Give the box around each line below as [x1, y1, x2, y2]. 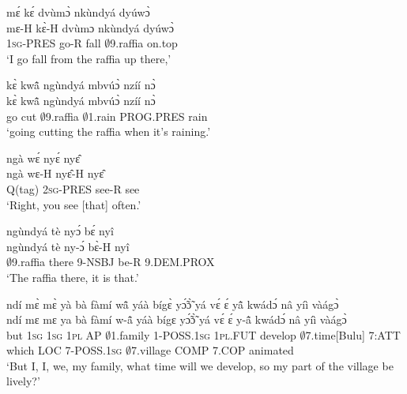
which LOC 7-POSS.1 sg [6, 342, 122, 358]
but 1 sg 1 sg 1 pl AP [6, 326, 102, 343]
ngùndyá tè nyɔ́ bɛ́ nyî [6, 223, 114, 239]
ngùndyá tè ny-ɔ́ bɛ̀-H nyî [6, 238, 130, 254]
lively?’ [6, 373, 40, 389]
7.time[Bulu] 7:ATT [305, 326, 401, 343]
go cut [6, 107, 37, 124]
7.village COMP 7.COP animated [131, 342, 294, 358]
